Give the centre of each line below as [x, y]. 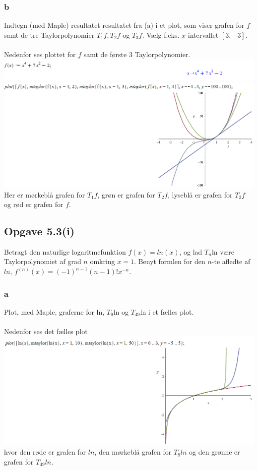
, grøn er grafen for [126, 194]
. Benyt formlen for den [169, 261]
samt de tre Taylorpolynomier [49, 34]
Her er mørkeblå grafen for [45, 194]
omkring [102, 261]
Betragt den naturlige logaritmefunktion [65, 251]
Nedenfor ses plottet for [40, 54]
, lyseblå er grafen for [200, 194]
